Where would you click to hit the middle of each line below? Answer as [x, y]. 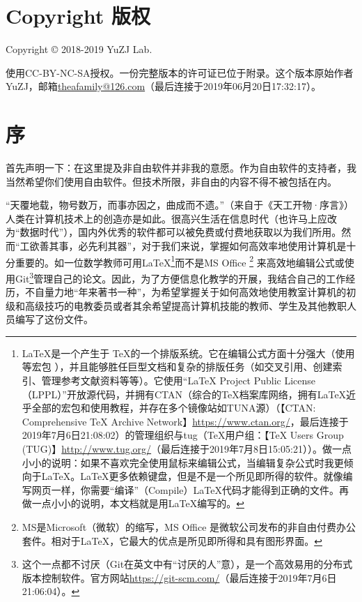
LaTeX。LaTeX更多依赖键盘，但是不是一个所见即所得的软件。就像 [192, 476]
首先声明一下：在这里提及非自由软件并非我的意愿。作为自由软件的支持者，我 [181, 168]
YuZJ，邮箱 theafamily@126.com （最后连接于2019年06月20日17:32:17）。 [163, 86]
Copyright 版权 [78, 16]
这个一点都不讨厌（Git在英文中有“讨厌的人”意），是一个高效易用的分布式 [187, 564]
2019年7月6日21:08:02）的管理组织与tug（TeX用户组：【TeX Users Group [183, 435]
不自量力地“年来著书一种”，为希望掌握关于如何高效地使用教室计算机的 [186, 292]
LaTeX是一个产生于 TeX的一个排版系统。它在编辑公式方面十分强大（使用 [188, 353]
